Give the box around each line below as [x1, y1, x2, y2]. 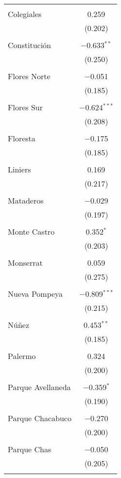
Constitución [8, 39, 51, 51]
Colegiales [8, 8, 42, 19]
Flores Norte [8, 70, 51, 82]
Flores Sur [8, 102, 43, 113]
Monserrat [8, 257, 43, 268]
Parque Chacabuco [8, 412, 71, 424]
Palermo [8, 350, 36, 361]
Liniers [8, 164, 31, 175]
